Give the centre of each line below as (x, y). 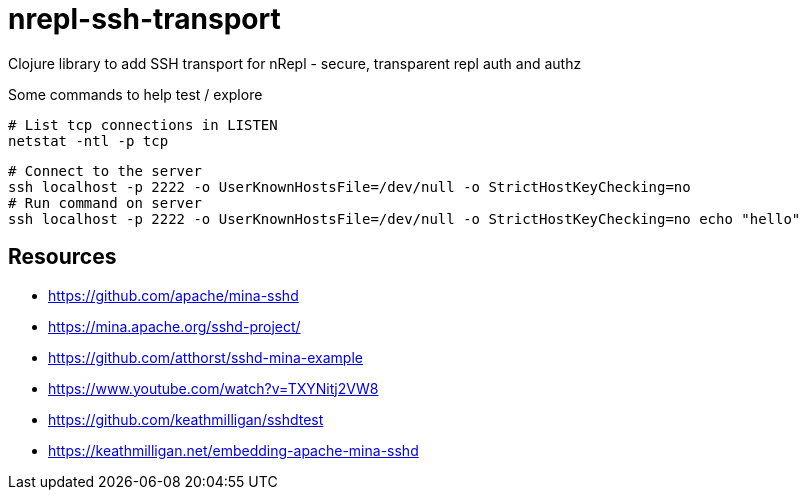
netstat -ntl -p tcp (88, 140)
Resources (62, 257)
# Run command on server (105, 202)
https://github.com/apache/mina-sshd (173, 295)
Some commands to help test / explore (135, 94)
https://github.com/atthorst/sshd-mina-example (205, 357)
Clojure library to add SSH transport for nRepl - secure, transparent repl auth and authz (295, 63)
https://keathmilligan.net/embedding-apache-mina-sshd (233, 450)
